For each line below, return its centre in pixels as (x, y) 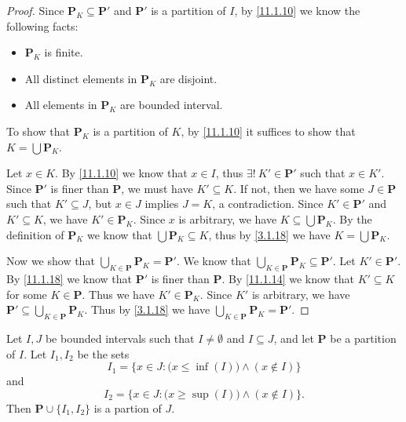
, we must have (157, 188)
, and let (294, 338)
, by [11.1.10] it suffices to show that (268, 131)
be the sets (103, 353)
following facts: (42, 25)
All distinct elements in (81, 78)
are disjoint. (188, 78)
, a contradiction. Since (268, 204)
